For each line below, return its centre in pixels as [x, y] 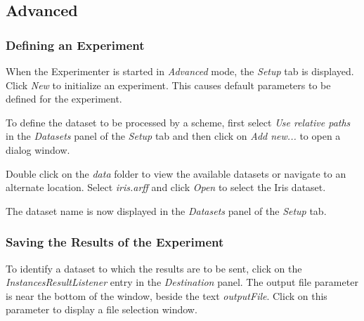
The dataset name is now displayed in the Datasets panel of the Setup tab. [166, 210]
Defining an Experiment [75, 45]
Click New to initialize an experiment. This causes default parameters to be [168, 85]
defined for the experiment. [64, 99]
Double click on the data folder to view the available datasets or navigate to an [176, 173]
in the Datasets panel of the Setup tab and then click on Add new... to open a [173, 136]
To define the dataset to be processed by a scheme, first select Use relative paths [178, 122]
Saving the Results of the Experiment [115, 242]
